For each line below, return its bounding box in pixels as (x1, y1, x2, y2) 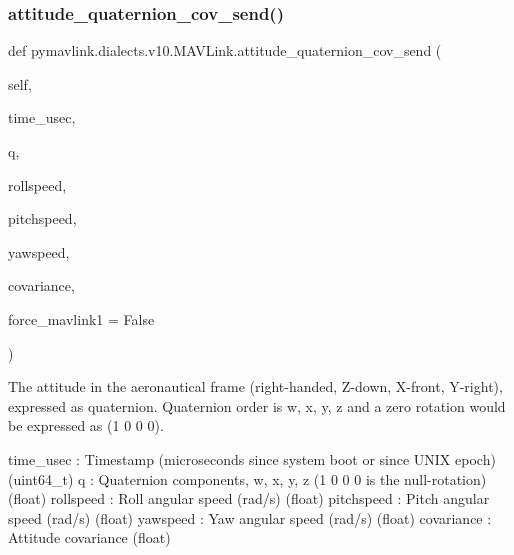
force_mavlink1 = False (8, 308, 155, 329)
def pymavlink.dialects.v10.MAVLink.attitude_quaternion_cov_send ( (8, 40, 442, 61)
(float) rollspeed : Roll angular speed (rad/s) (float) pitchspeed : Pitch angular (8, 488, 490, 509)
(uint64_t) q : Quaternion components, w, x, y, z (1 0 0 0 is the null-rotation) (8, 468, 487, 489)
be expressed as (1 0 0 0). (8, 415, 164, 436)
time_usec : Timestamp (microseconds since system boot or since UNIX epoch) (8, 448, 496, 469)
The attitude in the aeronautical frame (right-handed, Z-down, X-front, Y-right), (8, 376, 503, 397)
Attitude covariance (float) (8, 527, 171, 548)
